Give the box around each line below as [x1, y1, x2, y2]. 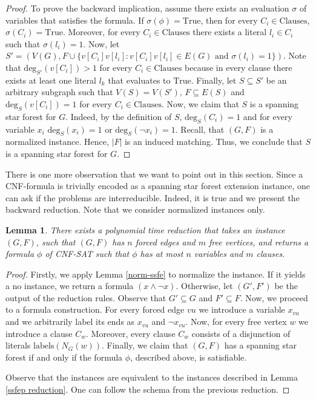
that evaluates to [108, 73, 171, 86]
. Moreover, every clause [86, 327, 176, 339]
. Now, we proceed [240, 291, 308, 304]
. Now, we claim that [161, 97, 239, 110]
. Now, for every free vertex [185, 315, 287, 328]
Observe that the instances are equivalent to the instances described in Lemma [5, 371, 298, 384]
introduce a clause [5, 327, 73, 339]
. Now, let [83, 37, 120, 50]
